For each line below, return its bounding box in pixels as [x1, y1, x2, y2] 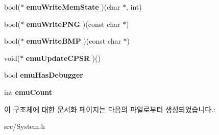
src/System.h [4, 121, 45, 131]
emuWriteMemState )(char [26, 2, 120, 12]
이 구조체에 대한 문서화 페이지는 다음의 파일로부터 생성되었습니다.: [4, 104, 215, 114]
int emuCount [4, 86, 53, 97]
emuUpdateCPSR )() [26, 52, 101, 63]
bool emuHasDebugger [4, 70, 83, 80]
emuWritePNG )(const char [26, 18, 120, 29]
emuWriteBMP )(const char [26, 36, 121, 46]
